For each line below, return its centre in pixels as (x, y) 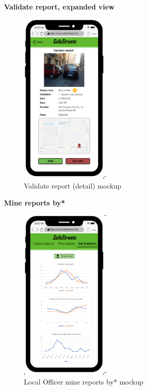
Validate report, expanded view (59, 6)
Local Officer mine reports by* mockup (84, 382)
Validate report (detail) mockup (73, 186)
